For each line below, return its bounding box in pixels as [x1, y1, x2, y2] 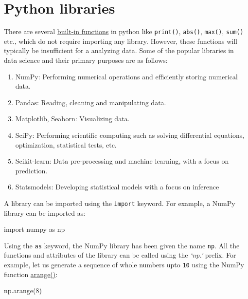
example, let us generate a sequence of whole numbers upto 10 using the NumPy [4, 260, 244, 269]
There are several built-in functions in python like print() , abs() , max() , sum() [4, 26, 244, 37]
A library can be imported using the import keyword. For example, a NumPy [4, 198, 235, 208]
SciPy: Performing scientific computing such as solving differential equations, [15, 130, 245, 140]
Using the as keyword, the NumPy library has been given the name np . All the [4, 240, 240, 250]
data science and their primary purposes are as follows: [4, 55, 168, 65]
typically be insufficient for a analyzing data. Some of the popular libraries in [4, 45, 234, 56]
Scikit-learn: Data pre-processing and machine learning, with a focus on [15, 156, 229, 166]
